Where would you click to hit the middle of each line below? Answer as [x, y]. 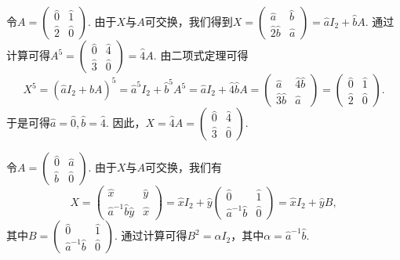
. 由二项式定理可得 [201, 55]
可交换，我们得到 [189, 21]
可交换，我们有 [184, 167]
